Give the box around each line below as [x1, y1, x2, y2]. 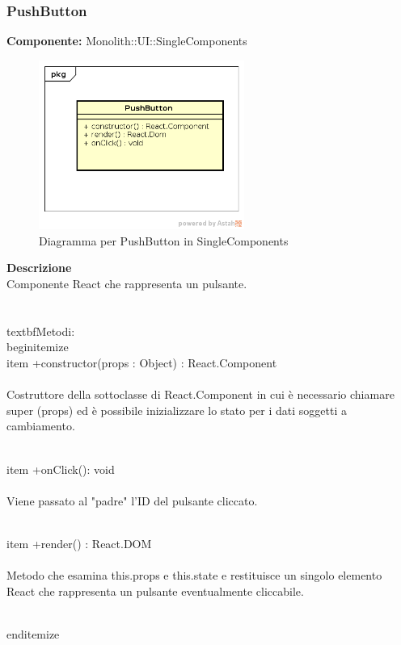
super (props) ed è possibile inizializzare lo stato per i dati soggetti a [6, 401, 347, 418]
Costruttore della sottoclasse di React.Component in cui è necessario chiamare [6, 386, 395, 403]
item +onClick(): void [6, 460, 115, 477]
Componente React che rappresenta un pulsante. [6, 275, 247, 292]
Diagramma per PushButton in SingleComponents [39, 232, 289, 249]
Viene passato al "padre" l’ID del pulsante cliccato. [6, 492, 258, 509]
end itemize [6, 625, 60, 642]
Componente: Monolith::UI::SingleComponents [6, 32, 247, 49]
